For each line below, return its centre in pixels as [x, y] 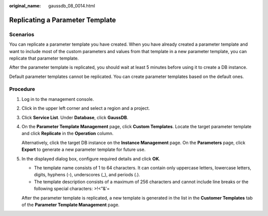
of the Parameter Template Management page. [70, 205]
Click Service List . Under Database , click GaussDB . [75, 117]
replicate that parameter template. [44, 58]
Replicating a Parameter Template [63, 20]
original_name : [25, 6]
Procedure [22, 89]
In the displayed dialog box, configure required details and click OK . [91, 158]
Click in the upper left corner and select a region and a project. [86, 108]
